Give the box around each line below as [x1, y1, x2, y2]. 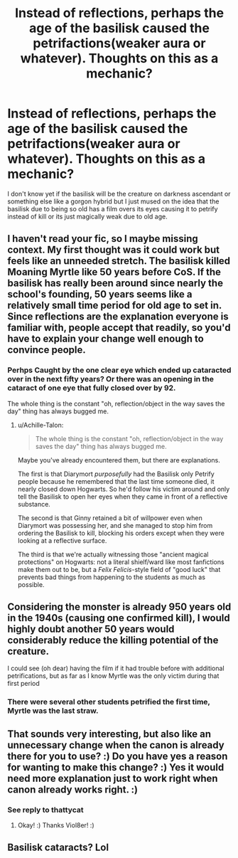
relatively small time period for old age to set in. [7, 300, 222, 312]
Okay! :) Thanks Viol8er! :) [17, 821, 94, 830]
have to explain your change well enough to [7, 333, 204, 345]
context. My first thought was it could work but [7, 244, 220, 256]
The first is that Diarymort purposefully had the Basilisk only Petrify [17, 470, 215, 478]
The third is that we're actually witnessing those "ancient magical [17, 550, 209, 558]
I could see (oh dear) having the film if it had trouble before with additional [7, 664, 225, 673]
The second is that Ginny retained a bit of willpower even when [17, 514, 202, 522]
